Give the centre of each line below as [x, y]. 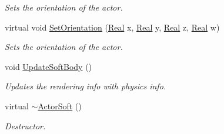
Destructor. [25, 125]
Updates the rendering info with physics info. [86, 86]
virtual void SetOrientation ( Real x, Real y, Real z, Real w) [112, 27]
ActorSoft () [60, 105]
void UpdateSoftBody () [49, 66]
